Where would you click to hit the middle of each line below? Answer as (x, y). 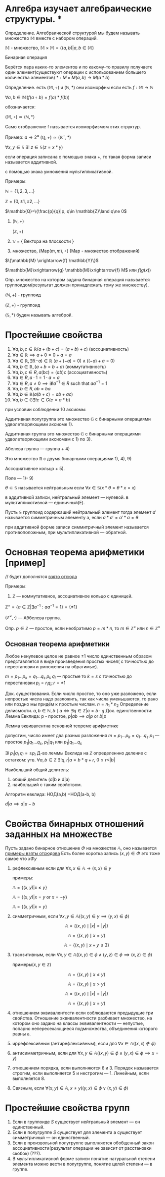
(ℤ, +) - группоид (23, 305)
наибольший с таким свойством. (47, 784)
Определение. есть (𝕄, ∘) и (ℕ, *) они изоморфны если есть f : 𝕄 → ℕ (79, 87)
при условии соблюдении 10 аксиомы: (46, 410)
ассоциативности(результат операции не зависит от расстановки (82, 1148)
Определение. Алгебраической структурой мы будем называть (72, 33)
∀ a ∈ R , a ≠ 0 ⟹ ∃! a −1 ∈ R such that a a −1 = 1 (60, 383)
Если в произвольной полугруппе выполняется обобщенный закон (83, 1143)
